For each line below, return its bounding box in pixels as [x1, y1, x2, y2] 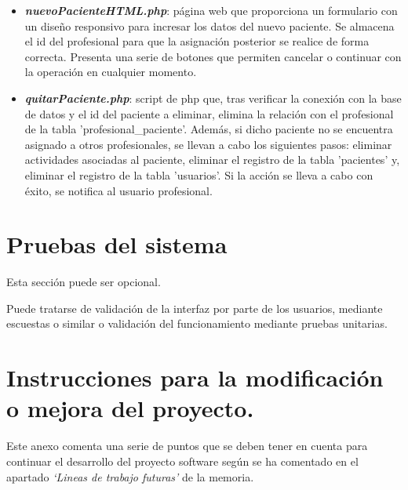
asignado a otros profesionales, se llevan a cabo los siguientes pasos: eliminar [24, 136, 392, 152]
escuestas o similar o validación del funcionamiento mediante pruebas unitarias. [6, 315, 388, 332]
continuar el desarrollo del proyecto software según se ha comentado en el [6, 452, 359, 469]
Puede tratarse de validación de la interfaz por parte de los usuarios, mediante [6, 299, 383, 316]
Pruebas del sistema [6, 228, 228, 260]
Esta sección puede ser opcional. [6, 274, 161, 290]
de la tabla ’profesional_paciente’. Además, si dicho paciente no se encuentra [24, 121, 393, 137]
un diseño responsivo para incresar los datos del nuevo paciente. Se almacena [24, 17, 395, 34]
